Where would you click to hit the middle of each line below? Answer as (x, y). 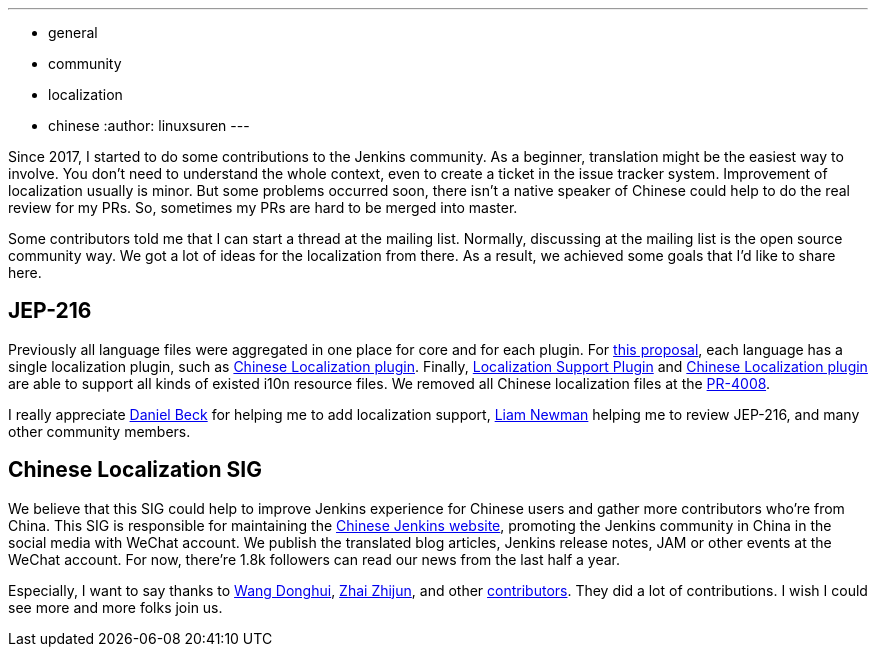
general (73, 32)
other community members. (99, 431)
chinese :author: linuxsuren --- (149, 125)
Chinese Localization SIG (135, 470)
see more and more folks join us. (115, 607)
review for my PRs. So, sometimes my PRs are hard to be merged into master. (263, 207)
